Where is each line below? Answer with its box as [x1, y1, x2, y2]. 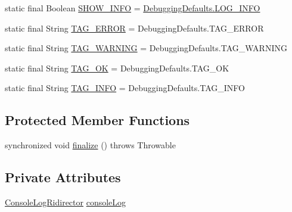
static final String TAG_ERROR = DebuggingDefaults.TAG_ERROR [5, 21, 264, 34]
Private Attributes [5, 168, 121, 186]
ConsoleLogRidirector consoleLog [5, 195, 126, 208]
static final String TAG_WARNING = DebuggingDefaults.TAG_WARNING [5, 42, 287, 54]
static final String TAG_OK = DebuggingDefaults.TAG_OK [5, 61, 229, 74]
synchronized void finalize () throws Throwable [5, 139, 176, 151]
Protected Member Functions [5, 111, 190, 129]
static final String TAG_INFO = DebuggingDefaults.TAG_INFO [5, 82, 245, 94]
